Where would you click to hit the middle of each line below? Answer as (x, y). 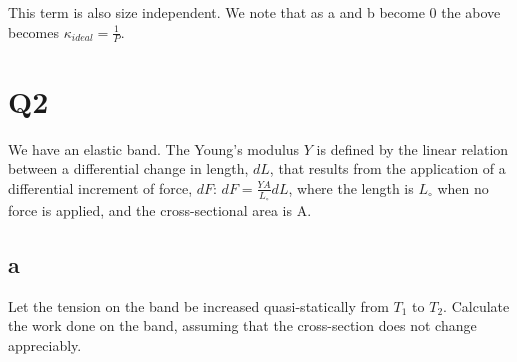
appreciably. (45, 344)
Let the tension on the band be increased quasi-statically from (198, 305)
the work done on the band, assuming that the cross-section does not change (242, 325)
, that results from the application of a (387, 168)
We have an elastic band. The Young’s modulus (154, 148)
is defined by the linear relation (412, 148)
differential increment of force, (100, 187)
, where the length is (351, 187)
